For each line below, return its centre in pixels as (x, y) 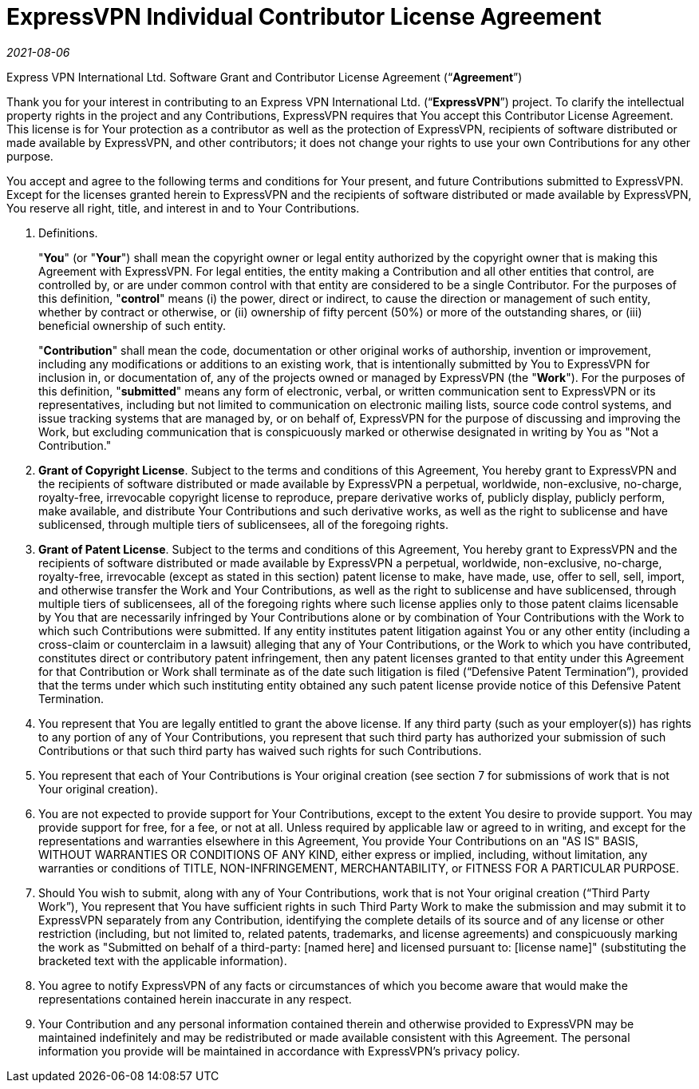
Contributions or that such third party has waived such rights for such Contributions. (260, 750)
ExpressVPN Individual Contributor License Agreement (304, 17)
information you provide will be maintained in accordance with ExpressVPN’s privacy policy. (279, 1051)
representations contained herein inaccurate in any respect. (195, 999)
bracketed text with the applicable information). (163, 960)
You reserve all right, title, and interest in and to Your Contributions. (183, 208)
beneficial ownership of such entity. (132, 325)
